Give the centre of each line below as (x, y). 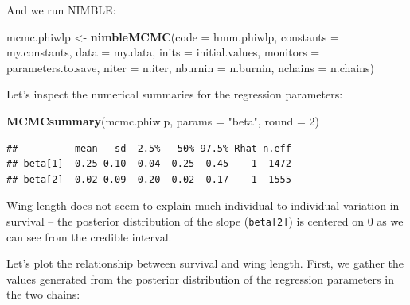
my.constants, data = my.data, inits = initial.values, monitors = (163, 52)
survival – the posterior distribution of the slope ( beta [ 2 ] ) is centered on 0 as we (205, 220)
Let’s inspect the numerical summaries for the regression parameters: (175, 94)
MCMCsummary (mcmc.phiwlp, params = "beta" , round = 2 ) (163, 120)
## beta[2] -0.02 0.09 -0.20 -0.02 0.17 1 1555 (149, 179)
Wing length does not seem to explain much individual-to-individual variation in (203, 205)
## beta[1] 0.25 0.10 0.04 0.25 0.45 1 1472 (149, 164)
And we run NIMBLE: (61, 10)
